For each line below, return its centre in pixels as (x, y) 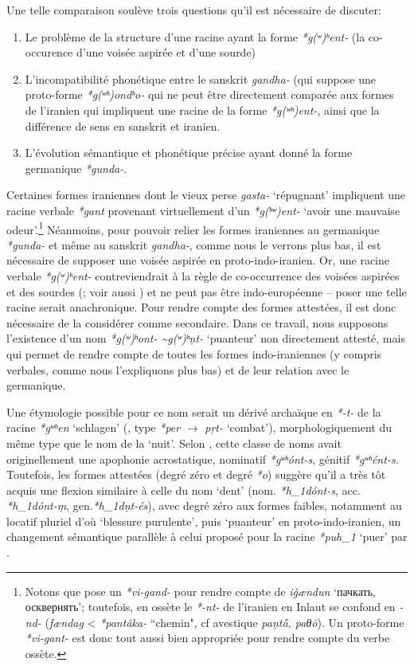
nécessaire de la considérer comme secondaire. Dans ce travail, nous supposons (197, 322)
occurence (49, 52)
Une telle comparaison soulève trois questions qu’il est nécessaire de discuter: (194, 10)
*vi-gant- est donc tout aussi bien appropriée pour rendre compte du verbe (207, 638)
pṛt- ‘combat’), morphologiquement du (299, 427)
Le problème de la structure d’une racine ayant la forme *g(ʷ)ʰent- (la (195, 36)
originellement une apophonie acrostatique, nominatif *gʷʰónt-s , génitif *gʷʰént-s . (203, 458)
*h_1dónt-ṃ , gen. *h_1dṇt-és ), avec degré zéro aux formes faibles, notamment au (204, 505)
